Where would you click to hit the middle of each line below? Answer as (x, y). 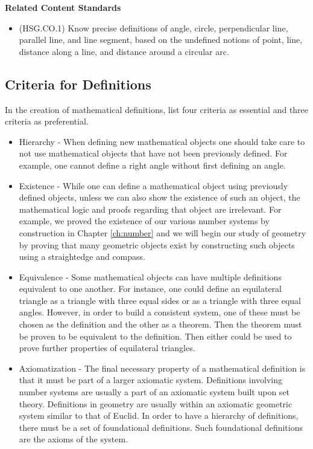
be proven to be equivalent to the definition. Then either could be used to (155, 336)
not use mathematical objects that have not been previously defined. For (153, 153)
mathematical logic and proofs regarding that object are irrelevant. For (150, 209)
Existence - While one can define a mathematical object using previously (153, 185)
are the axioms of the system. (74, 439)
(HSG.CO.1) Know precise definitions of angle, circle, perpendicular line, (153, 27)
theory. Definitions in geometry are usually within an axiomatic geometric (156, 403)
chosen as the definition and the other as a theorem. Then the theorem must (160, 324)
